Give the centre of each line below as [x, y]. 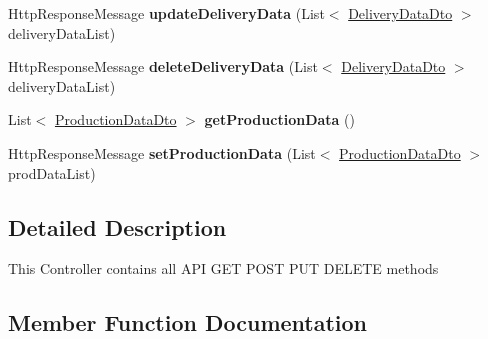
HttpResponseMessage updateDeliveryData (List [166, 13]
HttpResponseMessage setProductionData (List [162, 152]
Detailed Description [117, 226]
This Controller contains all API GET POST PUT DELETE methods [223, 268]
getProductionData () [279, 119]
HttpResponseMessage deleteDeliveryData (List [163, 66]
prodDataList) [52, 172]
